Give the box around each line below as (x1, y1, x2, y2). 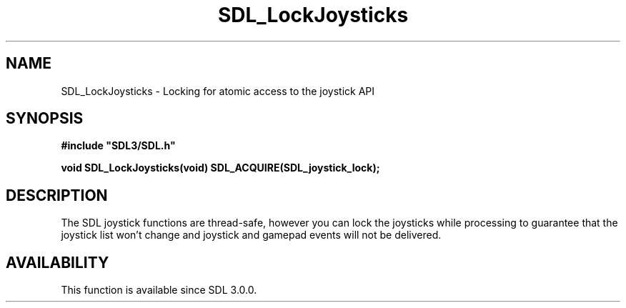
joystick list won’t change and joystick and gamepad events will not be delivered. (61, 229, 442, 242)
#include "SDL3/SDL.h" (61, 139, 176, 152)
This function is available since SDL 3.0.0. (61, 284, 257, 297)
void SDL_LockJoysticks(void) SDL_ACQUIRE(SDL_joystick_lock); (61, 162, 380, 174)
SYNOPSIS (6, 109, 84, 128)
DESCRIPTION (6, 186, 108, 204)
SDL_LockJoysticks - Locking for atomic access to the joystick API (61, 84, 374, 97)
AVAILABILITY (6, 253, 109, 272)
